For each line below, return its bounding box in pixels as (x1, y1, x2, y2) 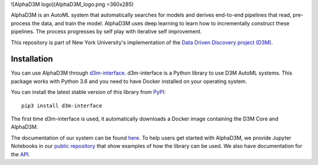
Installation (11, 54, 53, 64)
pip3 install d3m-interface (21, 102, 102, 109)
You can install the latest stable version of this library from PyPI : (11, 89, 166, 96)
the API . (11, 150, 31, 158)
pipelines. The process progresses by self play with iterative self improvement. (11, 28, 203, 35)
